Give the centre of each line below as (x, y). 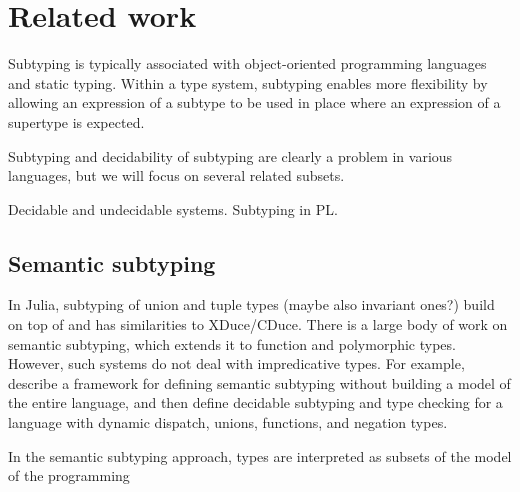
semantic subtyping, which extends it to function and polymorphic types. (232, 343)
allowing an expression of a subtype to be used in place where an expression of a (254, 102)
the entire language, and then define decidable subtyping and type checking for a (255, 402)
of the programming (69, 475)
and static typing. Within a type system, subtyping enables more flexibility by (248, 82)
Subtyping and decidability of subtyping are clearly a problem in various (230, 155)
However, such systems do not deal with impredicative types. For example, (236, 363)
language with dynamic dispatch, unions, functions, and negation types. (228, 422)
